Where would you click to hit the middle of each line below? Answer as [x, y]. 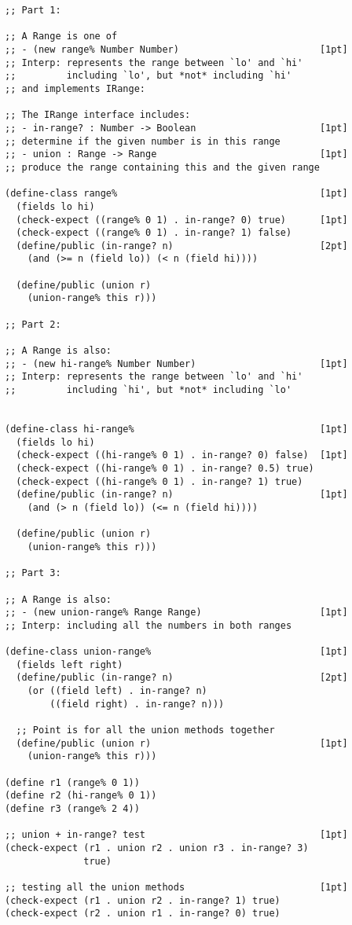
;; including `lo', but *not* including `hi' [148, 76]
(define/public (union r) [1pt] [182, 743]
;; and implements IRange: [75, 88]
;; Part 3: [33, 573]
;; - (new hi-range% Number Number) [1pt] [176, 363]
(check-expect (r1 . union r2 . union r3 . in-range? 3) [157, 848]
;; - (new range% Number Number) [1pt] [176, 49]
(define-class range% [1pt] [176, 194]
